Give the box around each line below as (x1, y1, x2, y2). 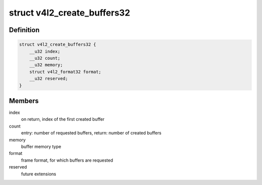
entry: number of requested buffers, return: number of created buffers (21, 130, 162, 136)
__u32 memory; (29, 62, 63, 68)
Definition (9, 26, 40, 34)
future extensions (21, 171, 56, 177)
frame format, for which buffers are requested (21, 157, 114, 163)
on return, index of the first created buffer (21, 116, 105, 122)
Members (9, 96, 39, 105)
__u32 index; (29, 49, 61, 54)
